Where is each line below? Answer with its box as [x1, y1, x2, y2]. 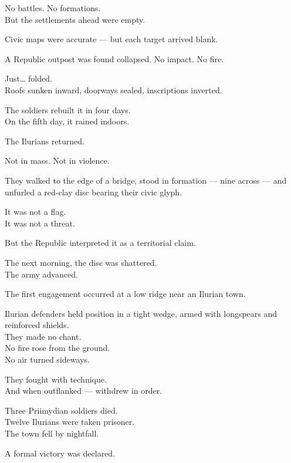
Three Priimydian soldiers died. [5, 404, 118, 416]
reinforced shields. [5, 319, 69, 331]
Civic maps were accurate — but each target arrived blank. [5, 33, 218, 45]
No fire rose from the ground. [5, 342, 110, 354]
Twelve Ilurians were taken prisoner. [5, 415, 135, 428]
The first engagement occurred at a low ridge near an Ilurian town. [5, 288, 246, 300]
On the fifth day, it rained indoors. [5, 115, 130, 127]
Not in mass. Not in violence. [5, 154, 110, 167]
